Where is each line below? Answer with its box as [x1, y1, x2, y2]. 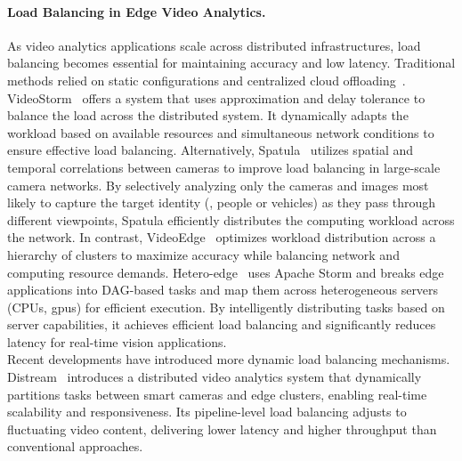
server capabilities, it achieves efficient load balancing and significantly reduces [7, 315, 436, 334]
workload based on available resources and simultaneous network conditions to [7, 123, 434, 142]
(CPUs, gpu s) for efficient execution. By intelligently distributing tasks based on [7, 297, 445, 316]
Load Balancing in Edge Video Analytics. [7, 2, 266, 20]
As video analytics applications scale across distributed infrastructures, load [7, 36, 421, 54]
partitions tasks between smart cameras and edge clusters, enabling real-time [7, 384, 427, 403]
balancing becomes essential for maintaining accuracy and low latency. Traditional [7, 53, 456, 72]
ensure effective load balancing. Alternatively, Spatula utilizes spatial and [7, 141, 414, 159]
